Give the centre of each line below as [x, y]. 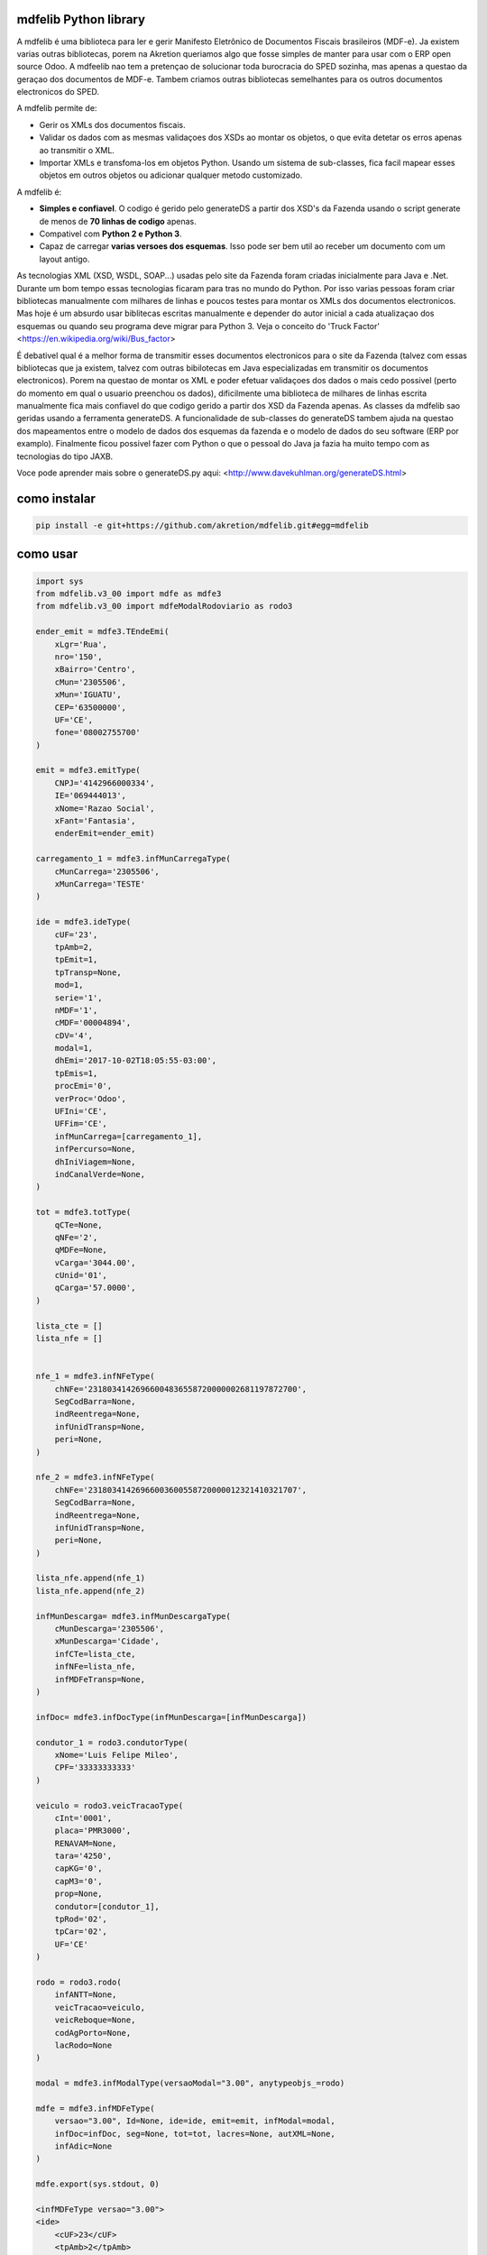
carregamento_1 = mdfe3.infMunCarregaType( [133, 859]
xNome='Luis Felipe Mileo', [117, 1755]
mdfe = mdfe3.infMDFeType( [95, 2108]
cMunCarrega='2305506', [107, 871]
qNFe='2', [76, 1237]
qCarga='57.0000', [95, 1288]
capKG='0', [78, 1868]
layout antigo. [64, 259]
